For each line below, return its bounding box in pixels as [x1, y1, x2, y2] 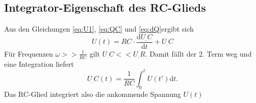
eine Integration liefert [4, 58, 74, 69]
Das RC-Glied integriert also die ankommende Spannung [4, 88, 181, 99]
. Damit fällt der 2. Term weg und [145, 48, 252, 59]
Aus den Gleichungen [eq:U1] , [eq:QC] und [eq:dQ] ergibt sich [4, 23, 194, 34]
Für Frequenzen [4, 48, 53, 59]
